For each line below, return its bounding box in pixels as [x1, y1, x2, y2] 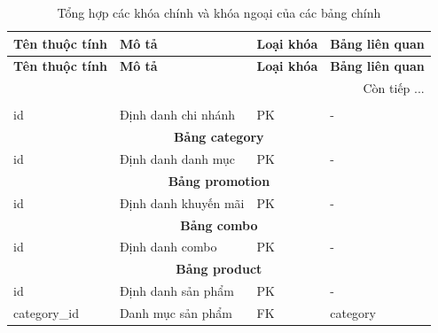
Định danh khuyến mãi [119, 193, 245, 212]
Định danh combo [119, 237, 217, 256]
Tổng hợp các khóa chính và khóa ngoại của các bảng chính [57, 4, 381, 21]
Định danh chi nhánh [119, 105, 236, 124]
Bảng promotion [168, 171, 270, 190]
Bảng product [176, 259, 262, 278]
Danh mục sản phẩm [119, 303, 232, 321]
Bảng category [174, 128, 264, 146]
